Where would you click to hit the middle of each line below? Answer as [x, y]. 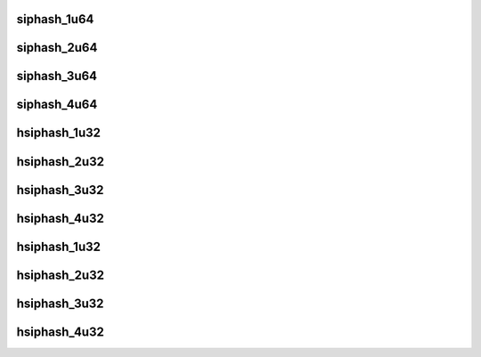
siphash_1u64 [55, 19]
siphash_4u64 [57, 105]
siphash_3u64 [57, 76]
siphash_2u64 [57, 48]
